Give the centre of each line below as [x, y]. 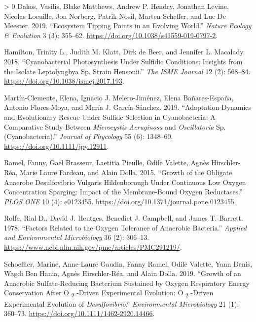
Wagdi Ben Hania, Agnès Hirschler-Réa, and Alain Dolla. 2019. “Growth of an [123, 273]
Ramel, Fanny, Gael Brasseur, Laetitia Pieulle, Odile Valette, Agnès [107, 162]
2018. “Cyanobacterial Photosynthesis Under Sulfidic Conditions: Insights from [123, 61]
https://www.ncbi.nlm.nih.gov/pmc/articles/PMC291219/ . [93, 247]
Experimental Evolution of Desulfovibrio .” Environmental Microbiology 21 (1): [122, 303]
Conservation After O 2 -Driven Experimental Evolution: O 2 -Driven [109, 293]
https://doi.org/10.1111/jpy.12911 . [56, 146]
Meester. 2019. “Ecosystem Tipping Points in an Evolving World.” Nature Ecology [128, 25]
